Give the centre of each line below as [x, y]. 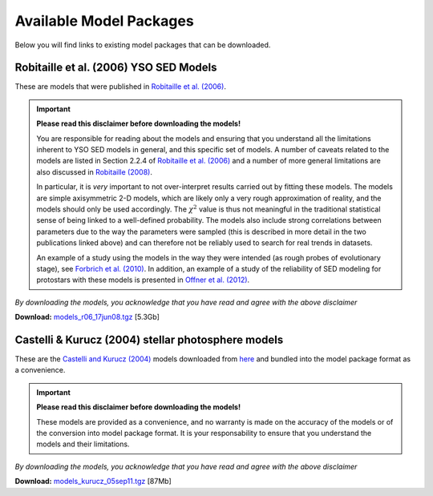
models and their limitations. [83, 444]
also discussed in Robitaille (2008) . [94, 171]
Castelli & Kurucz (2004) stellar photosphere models [149, 339]
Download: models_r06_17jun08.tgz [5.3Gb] [87, 317]
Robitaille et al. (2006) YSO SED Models [116, 68]
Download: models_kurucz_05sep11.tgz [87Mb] [93, 482]
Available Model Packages [104, 21]
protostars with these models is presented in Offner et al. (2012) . [143, 280]
